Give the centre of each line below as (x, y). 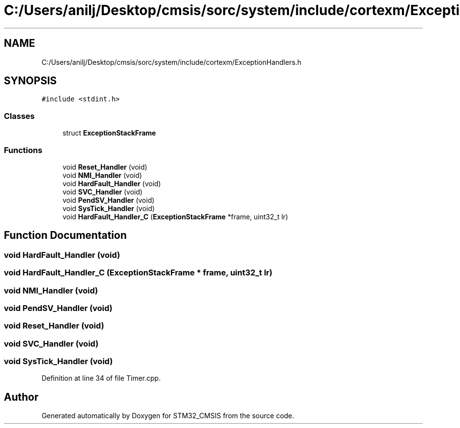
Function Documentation (65, 235)
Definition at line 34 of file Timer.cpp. (101, 378)
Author (21, 397)
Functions (23, 150)
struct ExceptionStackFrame (109, 133)
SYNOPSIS (30, 81)
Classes (19, 116)
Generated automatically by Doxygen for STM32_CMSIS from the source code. (168, 416)
